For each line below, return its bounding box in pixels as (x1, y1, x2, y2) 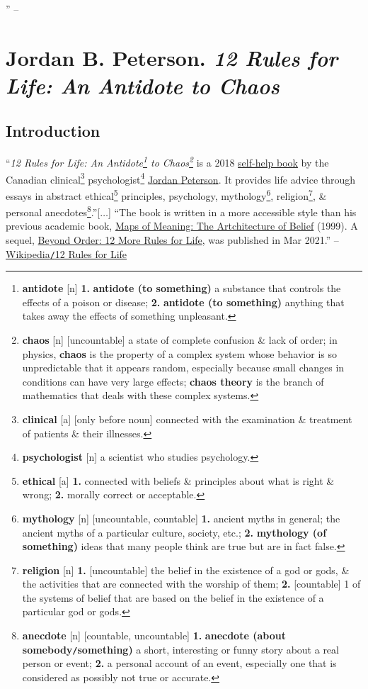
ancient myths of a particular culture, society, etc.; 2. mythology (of (22, 525, 327, 539)
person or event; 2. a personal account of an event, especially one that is (22, 656, 337, 671)
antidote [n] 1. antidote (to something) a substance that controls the (22, 281, 341, 296)
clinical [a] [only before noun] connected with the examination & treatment (22, 411, 352, 426)
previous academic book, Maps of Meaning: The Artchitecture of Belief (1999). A (6, 218, 358, 233)
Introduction (6, 119, 100, 141)
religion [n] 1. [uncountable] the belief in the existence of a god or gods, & (22, 562, 350, 577)
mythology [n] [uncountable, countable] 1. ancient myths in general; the (22, 510, 340, 525)
